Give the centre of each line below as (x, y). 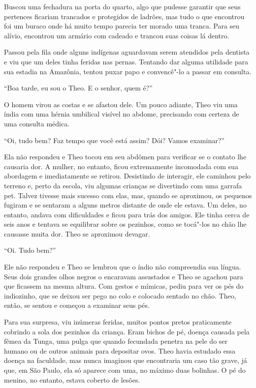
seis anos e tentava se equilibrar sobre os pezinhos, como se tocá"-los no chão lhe (125, 224)
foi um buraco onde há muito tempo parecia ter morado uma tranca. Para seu (122, 26)
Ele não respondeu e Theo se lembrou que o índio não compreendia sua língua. (123, 267)
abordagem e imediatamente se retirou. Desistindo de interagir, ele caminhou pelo (128, 176)
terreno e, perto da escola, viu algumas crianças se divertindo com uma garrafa (123, 185)
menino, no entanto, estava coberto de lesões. (72, 379)
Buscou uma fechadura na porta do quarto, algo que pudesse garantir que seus (122, 6)
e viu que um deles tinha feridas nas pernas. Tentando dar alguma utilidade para (126, 61)
